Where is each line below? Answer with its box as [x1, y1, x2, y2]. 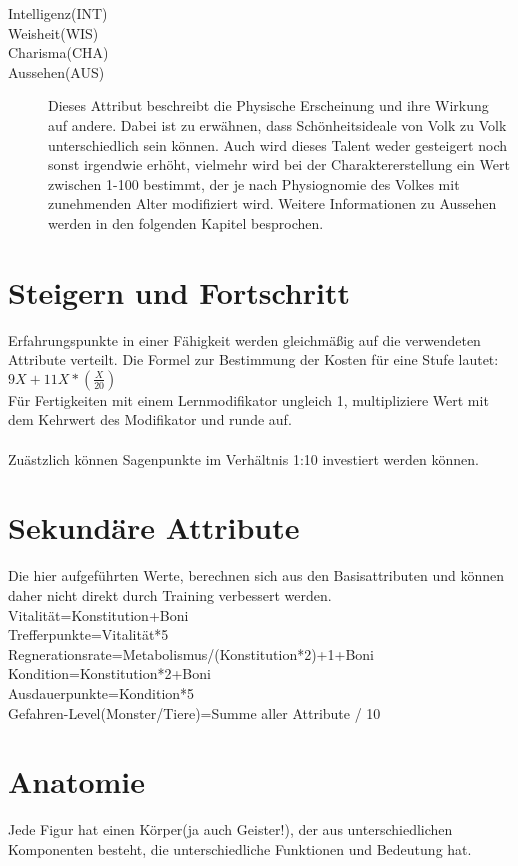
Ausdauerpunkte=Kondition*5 [8, 682, 195, 703]
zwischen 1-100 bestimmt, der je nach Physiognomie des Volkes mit [48, 173, 460, 194]
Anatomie [8, 761, 146, 802]
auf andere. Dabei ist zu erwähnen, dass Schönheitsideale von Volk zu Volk [48, 114, 507, 135]
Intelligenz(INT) [8, 3, 108, 23]
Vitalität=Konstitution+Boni [8, 604, 189, 625]
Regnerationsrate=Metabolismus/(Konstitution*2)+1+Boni [8, 643, 374, 664]
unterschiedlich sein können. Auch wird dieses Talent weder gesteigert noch [48, 134, 508, 155]
